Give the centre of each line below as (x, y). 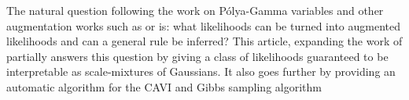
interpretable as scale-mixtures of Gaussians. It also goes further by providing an (201, 71)
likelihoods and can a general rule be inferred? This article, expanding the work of (204, 41)
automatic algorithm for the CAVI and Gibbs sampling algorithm (164, 86)
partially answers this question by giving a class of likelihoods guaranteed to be (197, 56)
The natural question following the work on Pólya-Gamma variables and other (195, 10)
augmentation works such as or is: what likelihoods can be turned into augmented (204, 25)
